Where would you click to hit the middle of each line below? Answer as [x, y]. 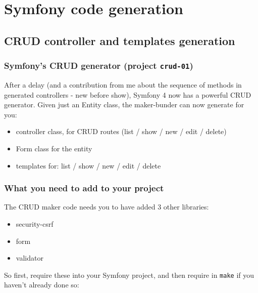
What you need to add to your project [84, 188]
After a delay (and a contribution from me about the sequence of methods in [123, 84]
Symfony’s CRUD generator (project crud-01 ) [99, 66]
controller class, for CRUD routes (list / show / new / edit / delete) [121, 131]
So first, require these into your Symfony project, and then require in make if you [129, 275]
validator [30, 258]
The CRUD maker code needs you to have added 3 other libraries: [107, 207]
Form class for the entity [54, 148]
